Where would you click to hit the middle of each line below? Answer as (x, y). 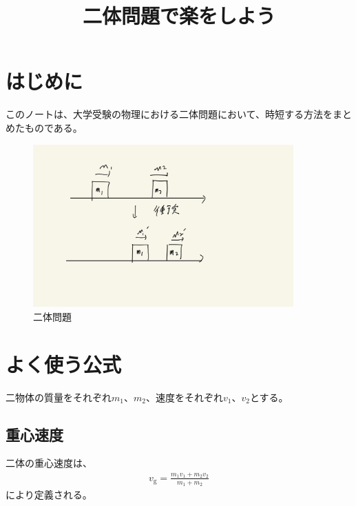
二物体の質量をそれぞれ (59, 397)
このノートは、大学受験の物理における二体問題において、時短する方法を (169, 114)
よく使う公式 (64, 364)
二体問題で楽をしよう (179, 16)
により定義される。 (49, 495)
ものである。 (53, 127)
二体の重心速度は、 (49, 463)
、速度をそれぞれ (184, 397)
